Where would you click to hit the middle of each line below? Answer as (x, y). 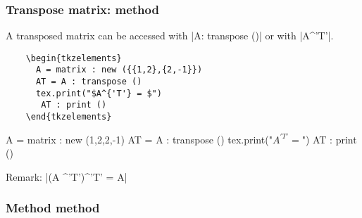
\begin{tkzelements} (74, 58)
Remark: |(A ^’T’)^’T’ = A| (67, 176)
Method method (53, 208)
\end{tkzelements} (69, 117)
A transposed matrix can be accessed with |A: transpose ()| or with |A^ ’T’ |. (170, 36)
